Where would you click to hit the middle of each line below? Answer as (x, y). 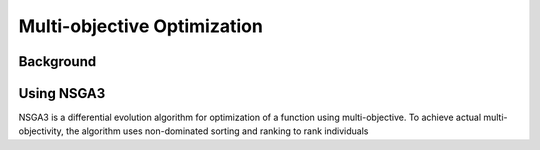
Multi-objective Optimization (141, 26)
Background (57, 61)
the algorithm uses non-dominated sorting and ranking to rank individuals (217, 131)
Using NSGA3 (62, 93)
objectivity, (41, 131)
